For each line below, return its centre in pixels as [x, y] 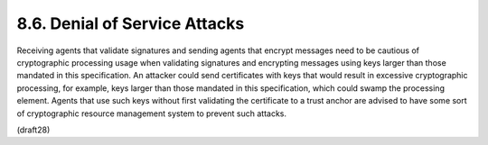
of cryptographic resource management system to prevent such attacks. [152, 113]
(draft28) [33, 130]
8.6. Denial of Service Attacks [131, 23]
